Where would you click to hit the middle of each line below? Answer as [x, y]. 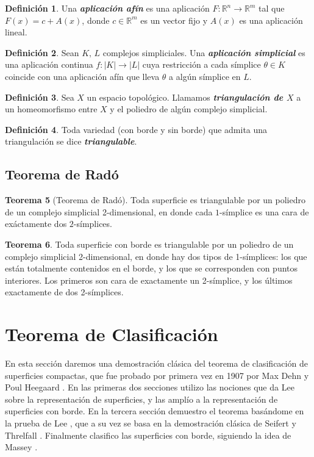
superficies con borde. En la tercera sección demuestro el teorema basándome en [155, 411]
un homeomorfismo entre [51, 109]
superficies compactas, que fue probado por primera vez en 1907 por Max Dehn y [157, 375]
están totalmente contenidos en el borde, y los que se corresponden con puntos [152, 268]
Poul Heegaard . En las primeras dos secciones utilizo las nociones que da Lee [150, 387]
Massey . [21, 447]
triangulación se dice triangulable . [71, 141]
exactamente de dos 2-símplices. [64, 292]
